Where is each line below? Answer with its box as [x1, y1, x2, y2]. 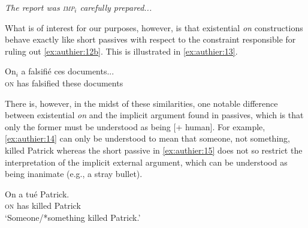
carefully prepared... [80, 1, 152, 13]
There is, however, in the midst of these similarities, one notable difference [5, 97, 278, 109]
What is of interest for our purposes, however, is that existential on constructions [5, 21, 303, 34]
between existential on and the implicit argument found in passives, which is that [5, 109, 304, 121]
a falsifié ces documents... [21, 65, 114, 77]
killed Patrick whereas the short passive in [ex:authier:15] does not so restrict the [5, 143, 303, 156]
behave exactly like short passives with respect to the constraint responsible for [5, 33, 296, 46]
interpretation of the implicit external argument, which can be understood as [5, 155, 288, 168]
